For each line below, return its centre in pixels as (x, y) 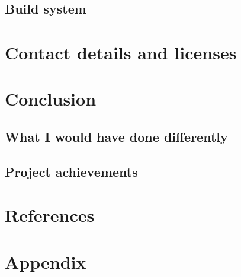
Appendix (46, 261)
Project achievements (71, 171)
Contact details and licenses (121, 52)
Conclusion (51, 99)
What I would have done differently (116, 136)
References (50, 215)
